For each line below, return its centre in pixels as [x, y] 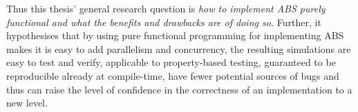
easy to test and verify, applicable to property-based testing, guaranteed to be [171, 62]
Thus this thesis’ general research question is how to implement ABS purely [166, 8]
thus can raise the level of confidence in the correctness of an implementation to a [179, 89]
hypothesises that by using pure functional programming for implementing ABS [175, 35]
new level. [27, 103]
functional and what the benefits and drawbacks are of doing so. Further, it [164, 22]
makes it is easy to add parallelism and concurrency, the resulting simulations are [179, 48]
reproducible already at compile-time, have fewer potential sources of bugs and [173, 75]
